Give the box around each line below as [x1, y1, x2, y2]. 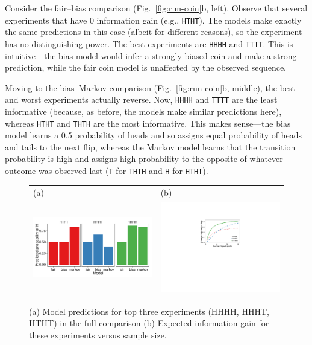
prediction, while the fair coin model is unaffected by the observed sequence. [5, 61, 286, 74]
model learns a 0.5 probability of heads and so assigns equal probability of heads [5, 129, 302, 141]
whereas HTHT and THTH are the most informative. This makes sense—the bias [5, 117, 291, 129]
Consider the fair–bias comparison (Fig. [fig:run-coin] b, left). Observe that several [5, 2, 308, 14]
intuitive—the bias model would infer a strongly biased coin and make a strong [5, 49, 297, 62]
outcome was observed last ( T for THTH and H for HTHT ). [5, 164, 208, 176]
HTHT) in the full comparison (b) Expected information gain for [29, 317, 269, 329]
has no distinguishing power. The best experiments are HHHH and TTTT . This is [5, 37, 293, 50]
